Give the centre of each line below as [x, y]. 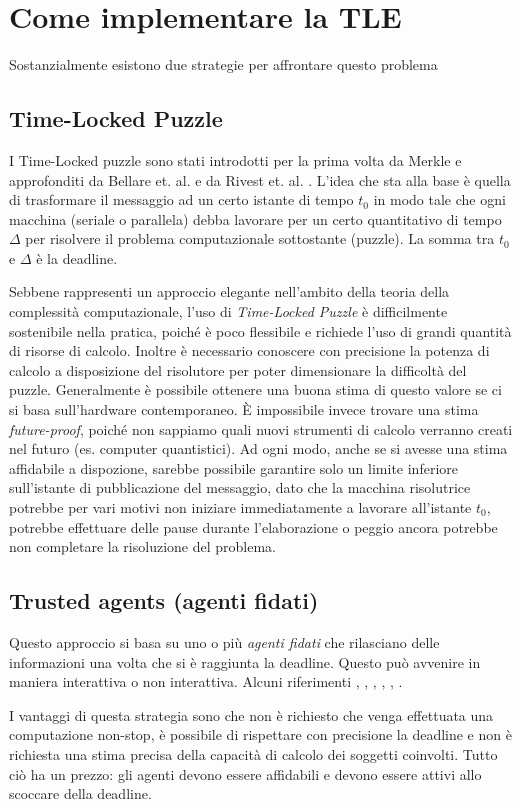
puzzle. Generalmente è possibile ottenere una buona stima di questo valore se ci [255, 389]
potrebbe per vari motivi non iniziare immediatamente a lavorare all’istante [240, 507]
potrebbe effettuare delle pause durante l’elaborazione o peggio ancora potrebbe [253, 526]
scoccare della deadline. [80, 793]
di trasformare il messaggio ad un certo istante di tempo [181, 199]
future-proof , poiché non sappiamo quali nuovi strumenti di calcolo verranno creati [261, 428]
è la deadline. [77, 257]
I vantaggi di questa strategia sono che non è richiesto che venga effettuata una [251, 714]
